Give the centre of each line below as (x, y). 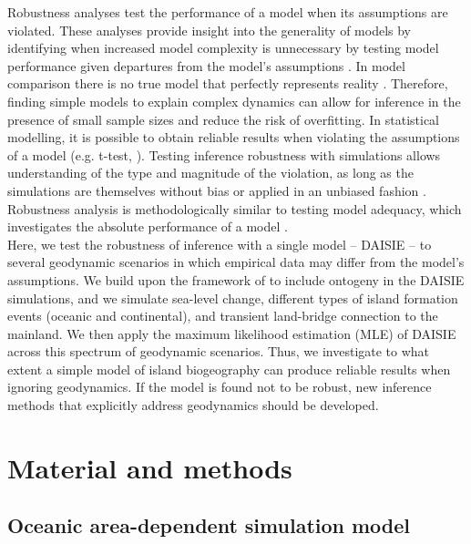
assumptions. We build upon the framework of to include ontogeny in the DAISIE (236, 279)
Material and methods (150, 467)
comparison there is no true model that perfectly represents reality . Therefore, (228, 83)
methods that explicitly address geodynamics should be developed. (193, 405)
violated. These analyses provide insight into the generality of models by (210, 30)
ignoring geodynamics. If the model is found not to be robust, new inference (220, 387)
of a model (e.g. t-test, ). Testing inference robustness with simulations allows (224, 154)
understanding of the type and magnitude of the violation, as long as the (210, 173)
